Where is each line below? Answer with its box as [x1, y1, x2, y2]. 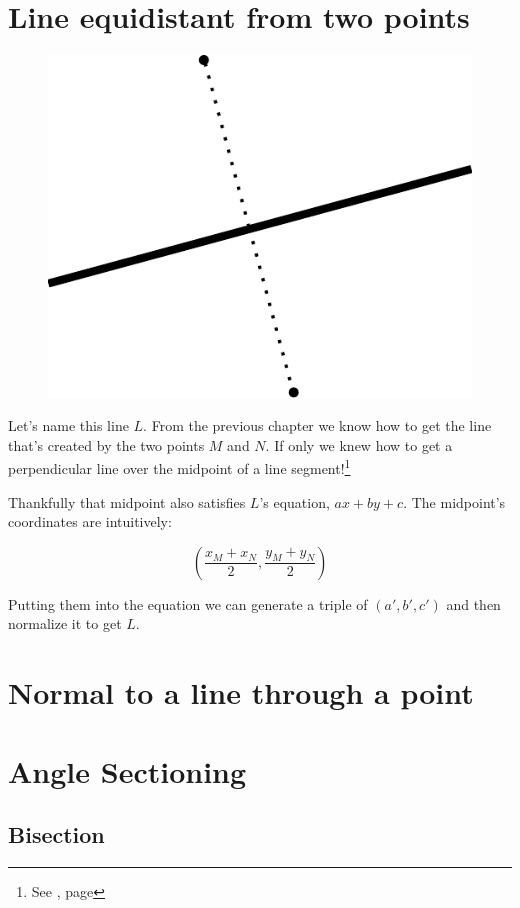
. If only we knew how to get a [265, 434, 453, 455]
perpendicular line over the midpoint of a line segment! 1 [8, 455, 351, 479]
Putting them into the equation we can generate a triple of [8, 593, 368, 614]
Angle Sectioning [8, 750, 247, 791]
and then [446, 593, 501, 614]
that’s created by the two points [8, 434, 205, 455]
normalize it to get [8, 613, 122, 634]
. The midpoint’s [403, 491, 506, 512]
